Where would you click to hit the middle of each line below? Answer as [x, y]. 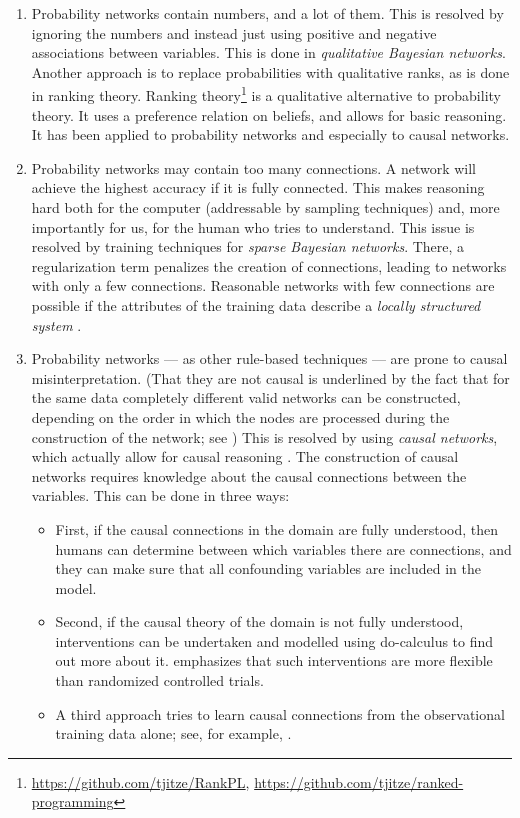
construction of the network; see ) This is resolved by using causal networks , [264, 436]
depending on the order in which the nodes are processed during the [240, 416]
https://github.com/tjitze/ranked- [359, 781]
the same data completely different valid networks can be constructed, [246, 397]
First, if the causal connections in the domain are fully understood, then [277, 528]
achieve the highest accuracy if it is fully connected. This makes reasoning [258, 187]
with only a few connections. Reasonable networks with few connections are [263, 285]
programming [72, 801]
